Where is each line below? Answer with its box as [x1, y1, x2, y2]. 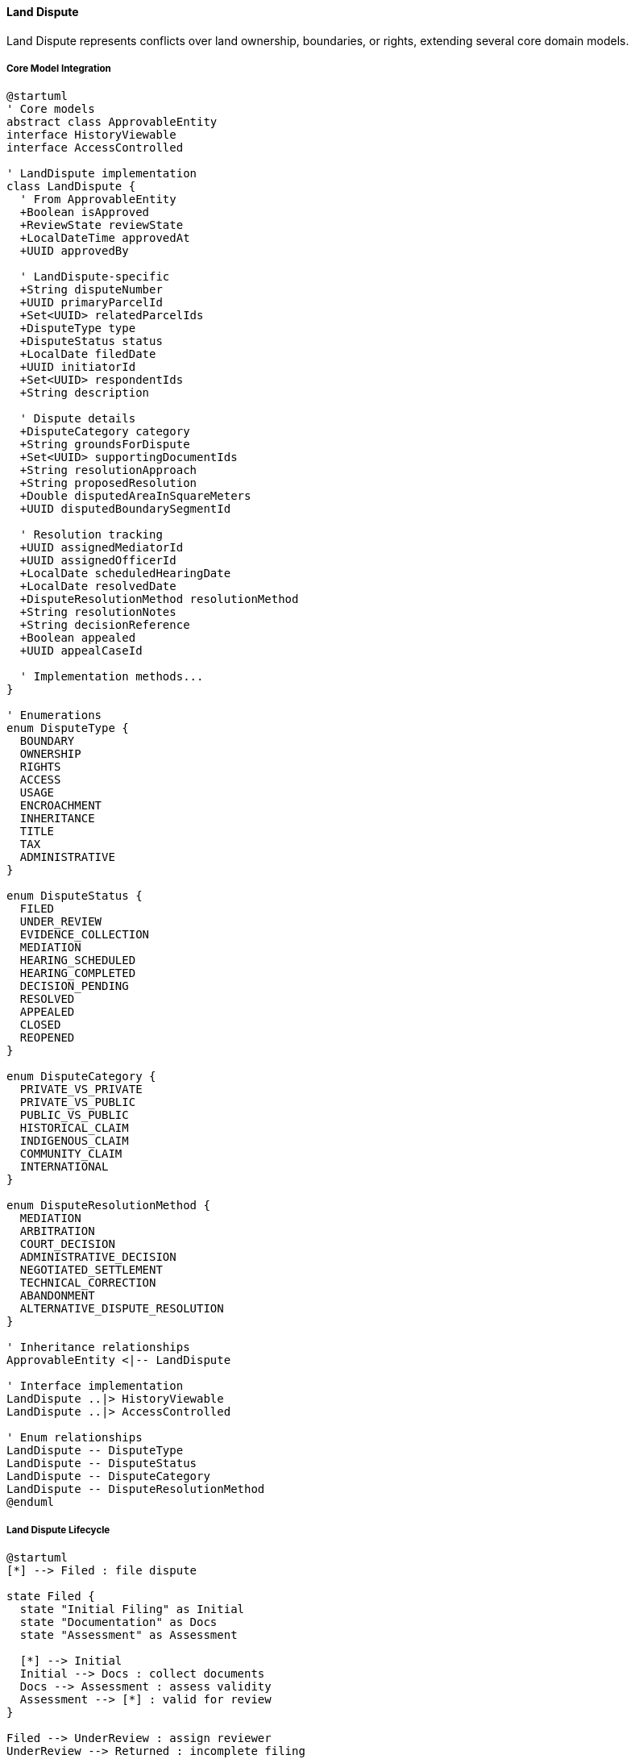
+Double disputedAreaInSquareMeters [19, 489, 251, 503]
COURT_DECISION [19, 1237, 115, 1251]
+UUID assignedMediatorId [19, 541, 184, 555]
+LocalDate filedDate [19, 347, 156, 361]
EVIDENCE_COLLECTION [19, 928, 150, 942]
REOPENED [19, 1031, 75, 1045]
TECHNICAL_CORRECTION [19, 1276, 156, 1290]
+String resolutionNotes [19, 605, 176, 619]
